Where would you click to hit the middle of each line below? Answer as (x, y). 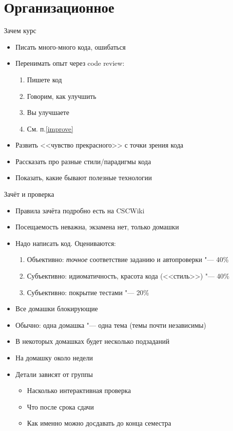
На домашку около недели (54, 357)
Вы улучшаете (48, 112)
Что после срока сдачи (60, 406)
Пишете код (44, 79)
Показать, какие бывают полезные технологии (84, 178)
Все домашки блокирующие (57, 309)
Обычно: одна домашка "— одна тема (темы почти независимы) (111, 325)
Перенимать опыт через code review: (70, 63)
